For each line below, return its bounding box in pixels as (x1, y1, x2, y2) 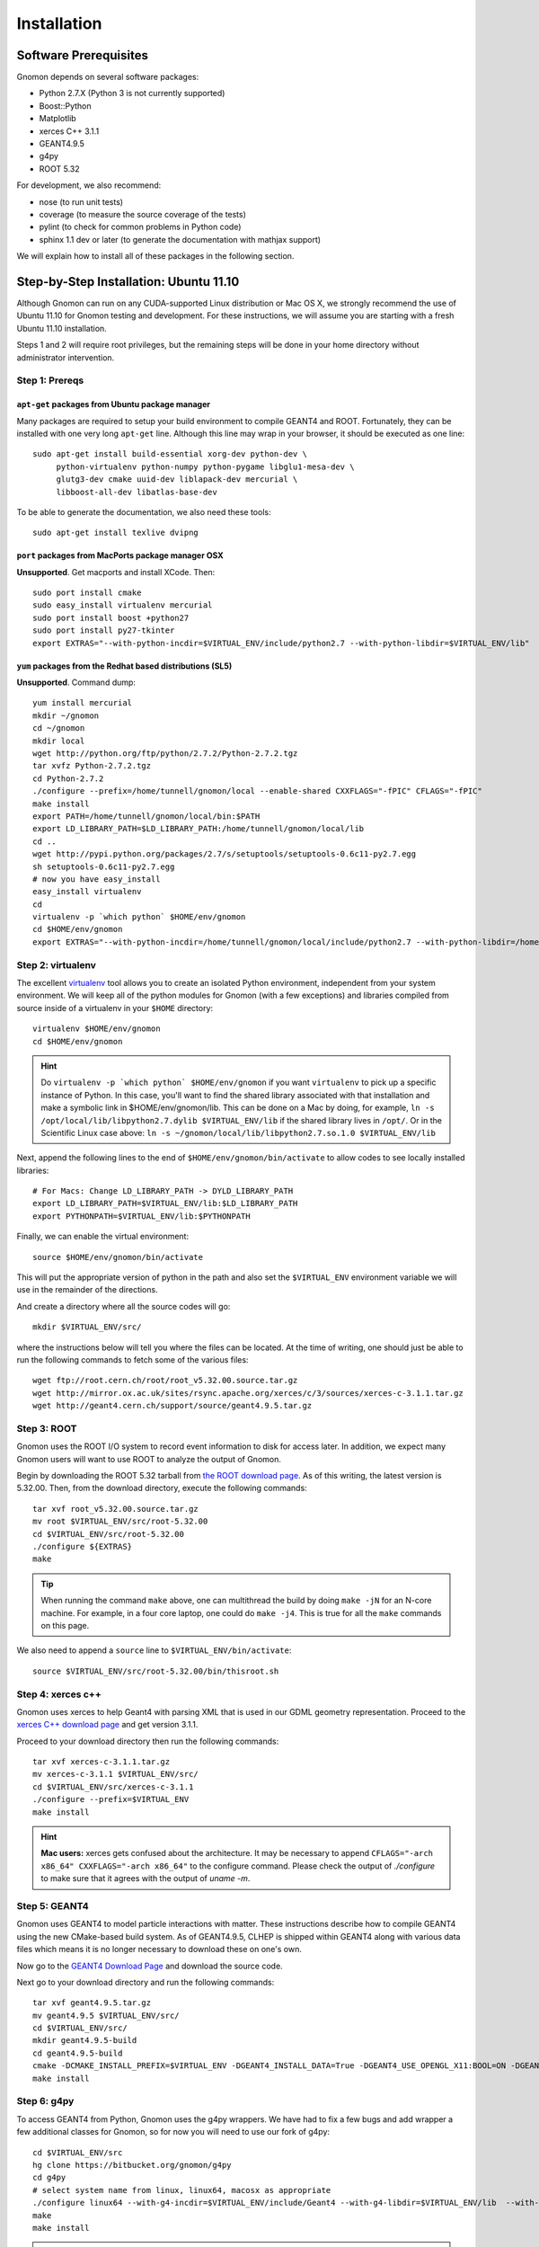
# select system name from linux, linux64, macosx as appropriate (32, 2185, 331, 2195)
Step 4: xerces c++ (16, 1688, 102, 1701)
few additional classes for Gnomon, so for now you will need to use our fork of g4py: (16, 2127, 331, 2137)
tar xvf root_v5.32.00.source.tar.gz (32, 1504, 199, 1514)
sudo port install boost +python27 (32, 612, 190, 623)
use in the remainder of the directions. (16, 1284, 158, 1295)
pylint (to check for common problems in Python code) (39, 221, 242, 233)
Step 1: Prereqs (16, 374, 84, 386)
